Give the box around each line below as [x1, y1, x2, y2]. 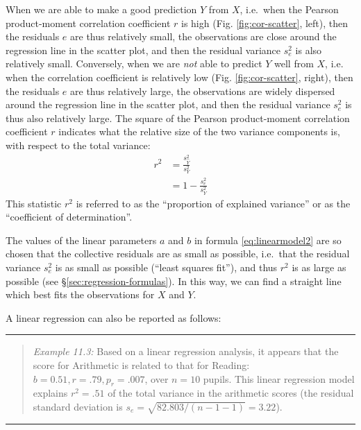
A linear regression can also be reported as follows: [6, 310, 221, 325]
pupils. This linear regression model [203, 371, 355, 386]
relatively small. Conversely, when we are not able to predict [6, 56, 262, 71]
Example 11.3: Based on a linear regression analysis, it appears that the [33, 344, 339, 359]
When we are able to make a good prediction [6, 2, 197, 16]
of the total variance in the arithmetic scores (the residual [108, 386, 354, 400]
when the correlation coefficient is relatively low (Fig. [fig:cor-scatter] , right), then [6, 69, 353, 84]
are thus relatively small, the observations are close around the [70, 29, 337, 44]
